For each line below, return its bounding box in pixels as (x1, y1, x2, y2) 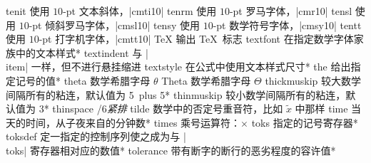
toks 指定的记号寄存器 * (251, 115, 358, 130)
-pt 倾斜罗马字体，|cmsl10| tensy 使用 (29, 17, 200, 32)
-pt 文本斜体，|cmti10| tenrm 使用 (63, 4, 217, 18)
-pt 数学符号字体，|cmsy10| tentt (213, 17, 362, 32)
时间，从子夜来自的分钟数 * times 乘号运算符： (25, 115, 241, 130)
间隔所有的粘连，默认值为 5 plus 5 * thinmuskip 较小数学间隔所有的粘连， (6, 87, 346, 102)
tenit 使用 (6, 4, 50, 18)
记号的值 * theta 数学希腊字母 (15, 73, 151, 88)
